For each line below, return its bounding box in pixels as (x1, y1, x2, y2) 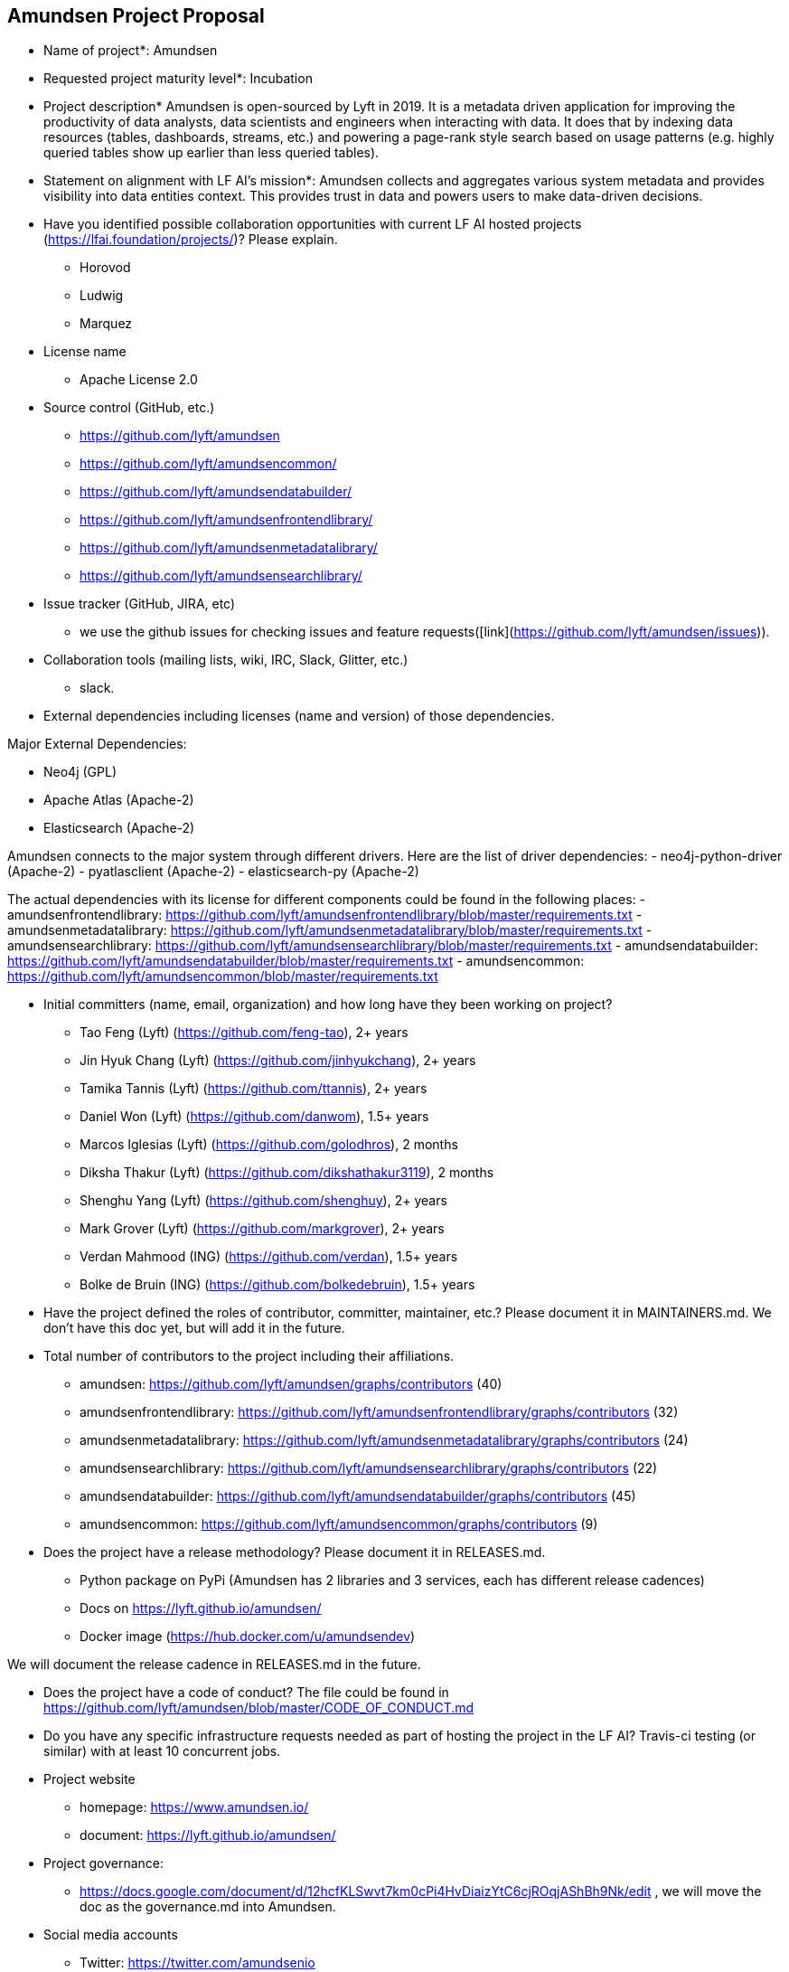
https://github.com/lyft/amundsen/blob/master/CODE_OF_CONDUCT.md (43, 1700, 474, 1716)
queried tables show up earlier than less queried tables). (43, 145, 380, 161)
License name (43, 344, 127, 360)
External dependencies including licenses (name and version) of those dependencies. (43, 708, 555, 724)
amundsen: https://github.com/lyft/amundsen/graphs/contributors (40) (80, 1376, 503, 1392)
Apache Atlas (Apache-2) (43, 792, 194, 808)
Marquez (80, 316, 133, 332)
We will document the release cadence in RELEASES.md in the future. (7, 1656, 421, 1673)
